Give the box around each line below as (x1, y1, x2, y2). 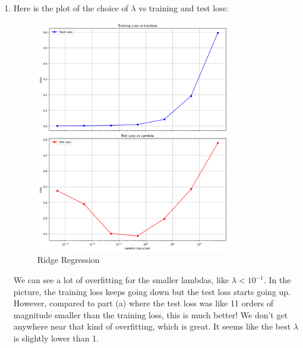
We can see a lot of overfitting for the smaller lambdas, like (13, 274, 229, 286)
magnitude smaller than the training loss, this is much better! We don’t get (13, 308, 288, 321)
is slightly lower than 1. (13, 331, 99, 344)
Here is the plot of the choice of (13, 2, 128, 14)
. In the (263, 274, 291, 286)
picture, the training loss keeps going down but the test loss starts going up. (13, 285, 291, 297)
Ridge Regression (37, 253, 100, 266)
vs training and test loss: (138, 2, 229, 14)
